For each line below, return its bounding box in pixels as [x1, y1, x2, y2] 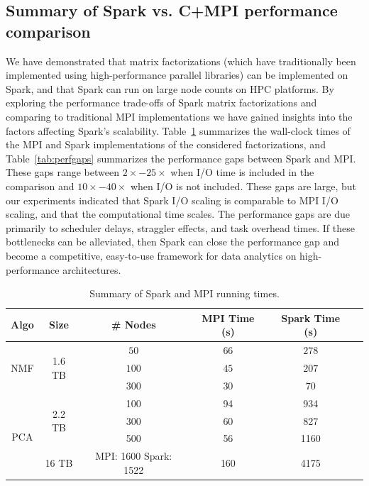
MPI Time [202, 310, 255, 325]
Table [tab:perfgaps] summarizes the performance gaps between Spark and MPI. [6, 150, 356, 165]
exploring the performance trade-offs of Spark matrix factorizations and [6, 95, 317, 110]
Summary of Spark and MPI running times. [89, 286, 280, 301]
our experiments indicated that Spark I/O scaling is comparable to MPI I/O [6, 192, 338, 207]
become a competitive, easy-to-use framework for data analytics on [6, 248, 297, 263]
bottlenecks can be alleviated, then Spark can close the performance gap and [6, 234, 340, 249]
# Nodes [111, 317, 156, 332]
